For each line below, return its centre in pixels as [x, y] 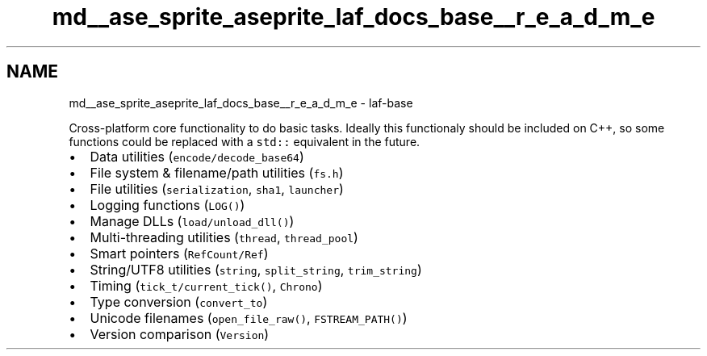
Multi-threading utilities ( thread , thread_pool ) [224, 237]
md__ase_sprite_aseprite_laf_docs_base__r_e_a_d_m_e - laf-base [241, 103]
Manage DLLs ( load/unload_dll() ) [192, 221]
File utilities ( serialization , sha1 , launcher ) [217, 188]
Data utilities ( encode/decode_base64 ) [197, 156]
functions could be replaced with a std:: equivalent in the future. [245, 141]
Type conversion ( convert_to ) [179, 302]
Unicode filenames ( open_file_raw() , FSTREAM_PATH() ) [249, 318]
